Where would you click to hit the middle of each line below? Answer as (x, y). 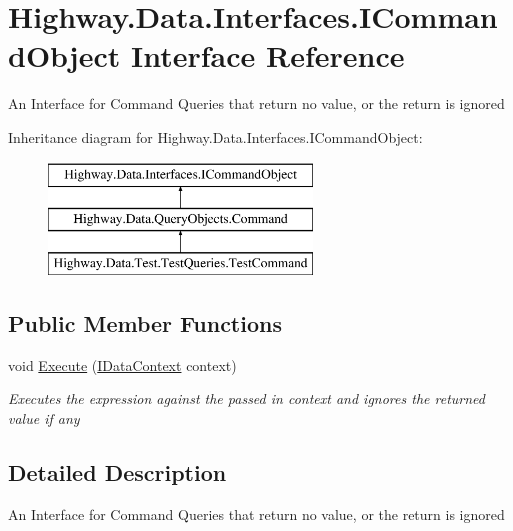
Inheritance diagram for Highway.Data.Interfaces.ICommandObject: (215, 136)
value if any (44, 417)
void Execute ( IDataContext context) (122, 364)
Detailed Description (117, 471)
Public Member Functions (145, 322)
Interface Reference (268, 55)
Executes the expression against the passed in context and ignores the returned (246, 398)
